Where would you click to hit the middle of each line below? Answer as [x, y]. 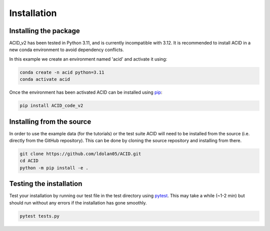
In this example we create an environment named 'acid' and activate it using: [88, 59]
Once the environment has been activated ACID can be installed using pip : [86, 92]
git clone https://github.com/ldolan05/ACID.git [80, 154]
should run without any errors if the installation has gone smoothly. [78, 202]
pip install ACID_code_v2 [51, 106]
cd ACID [29, 161]
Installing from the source [50, 122]
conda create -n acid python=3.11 [62, 72]
